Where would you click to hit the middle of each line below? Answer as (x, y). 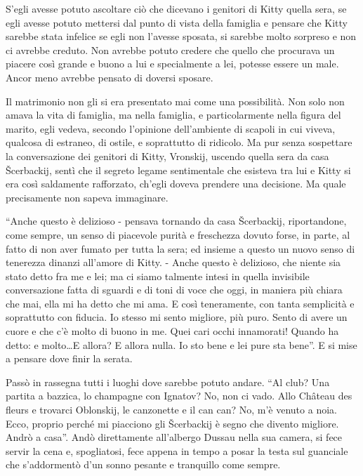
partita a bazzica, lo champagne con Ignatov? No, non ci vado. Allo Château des (179, 396)
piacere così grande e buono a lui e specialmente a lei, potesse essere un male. (172, 64)
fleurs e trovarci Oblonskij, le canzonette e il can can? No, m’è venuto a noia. (171, 410)
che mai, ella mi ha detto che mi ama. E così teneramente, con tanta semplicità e (180, 303)
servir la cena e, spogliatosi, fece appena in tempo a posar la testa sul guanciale (177, 450)
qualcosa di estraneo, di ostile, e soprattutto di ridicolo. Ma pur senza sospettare (179, 142)
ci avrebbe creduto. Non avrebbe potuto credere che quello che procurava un (170, 49)
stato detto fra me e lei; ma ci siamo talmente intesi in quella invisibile (158, 276)
